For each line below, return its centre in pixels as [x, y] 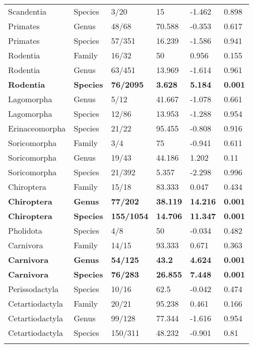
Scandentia [27, 11]
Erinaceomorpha [37, 128]
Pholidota [25, 230]
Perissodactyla [34, 289]
